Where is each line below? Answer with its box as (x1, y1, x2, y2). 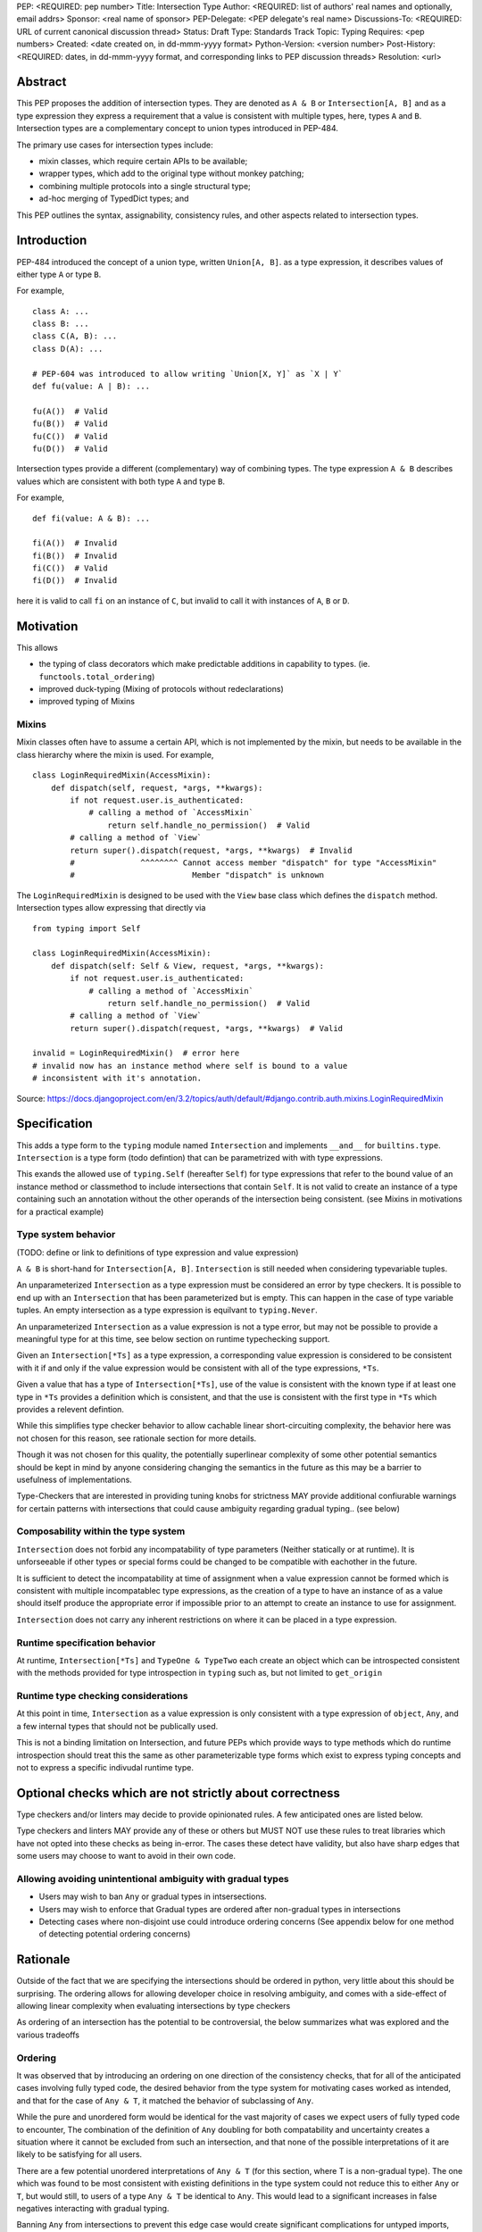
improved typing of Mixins (38, 696, 136, 707)
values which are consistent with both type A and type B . (16, 476, 226, 487)
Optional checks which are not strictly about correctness (16, 1786, 341, 1801)
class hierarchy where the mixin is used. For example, (16, 749, 214, 760)
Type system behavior (16, 1228, 116, 1241)
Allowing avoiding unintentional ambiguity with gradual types (16, 1872, 289, 1885)
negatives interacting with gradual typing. (16, 2203, 170, 2213)
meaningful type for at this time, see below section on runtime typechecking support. (16, 1333, 330, 1344)
